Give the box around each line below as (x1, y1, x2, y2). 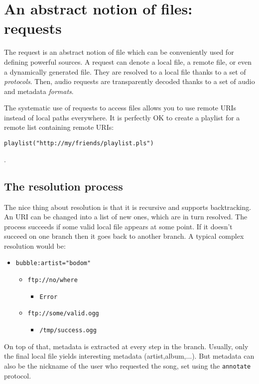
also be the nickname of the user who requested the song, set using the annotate (4, 360, 251, 371)
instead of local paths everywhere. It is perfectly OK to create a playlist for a (4, 112, 240, 122)
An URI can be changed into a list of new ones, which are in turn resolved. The (4, 211, 248, 222)
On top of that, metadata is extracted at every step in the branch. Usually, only (4, 341, 249, 351)
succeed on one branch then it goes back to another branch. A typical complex (4, 231, 244, 241)
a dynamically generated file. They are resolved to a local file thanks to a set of (4, 66, 246, 77)
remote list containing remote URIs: (4, 122, 114, 132)
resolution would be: (4, 240, 66, 251)
